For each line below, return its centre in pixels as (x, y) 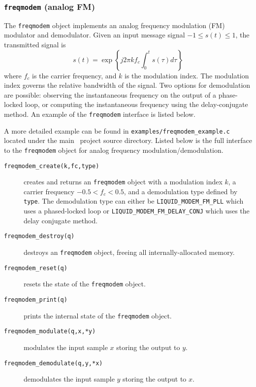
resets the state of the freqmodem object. (85, 284)
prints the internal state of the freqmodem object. (98, 315)
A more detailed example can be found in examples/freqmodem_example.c (117, 130)
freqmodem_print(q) (36, 300)
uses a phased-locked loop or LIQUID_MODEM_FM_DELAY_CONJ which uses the (137, 211)
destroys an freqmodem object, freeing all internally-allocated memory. (129, 252)
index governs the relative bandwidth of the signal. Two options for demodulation (127, 85)
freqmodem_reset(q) (36, 268)
